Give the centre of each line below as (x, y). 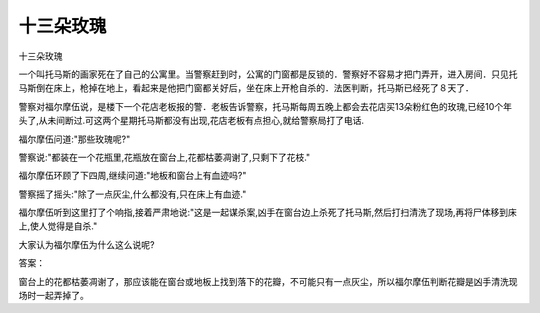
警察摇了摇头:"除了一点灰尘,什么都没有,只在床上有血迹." (132, 194)
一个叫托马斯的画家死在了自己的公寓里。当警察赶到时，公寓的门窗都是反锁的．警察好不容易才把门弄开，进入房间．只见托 (268, 74)
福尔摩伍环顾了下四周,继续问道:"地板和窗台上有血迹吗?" (132, 176)
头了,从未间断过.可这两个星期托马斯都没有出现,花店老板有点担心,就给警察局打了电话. (191, 121)
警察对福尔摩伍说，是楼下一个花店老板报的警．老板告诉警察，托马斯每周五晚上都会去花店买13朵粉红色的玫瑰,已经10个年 (265, 106)
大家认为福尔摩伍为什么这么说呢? (86, 244)
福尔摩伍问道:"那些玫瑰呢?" (74, 139)
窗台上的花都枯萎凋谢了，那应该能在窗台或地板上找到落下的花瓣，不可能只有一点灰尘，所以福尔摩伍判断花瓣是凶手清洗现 (268, 281)
